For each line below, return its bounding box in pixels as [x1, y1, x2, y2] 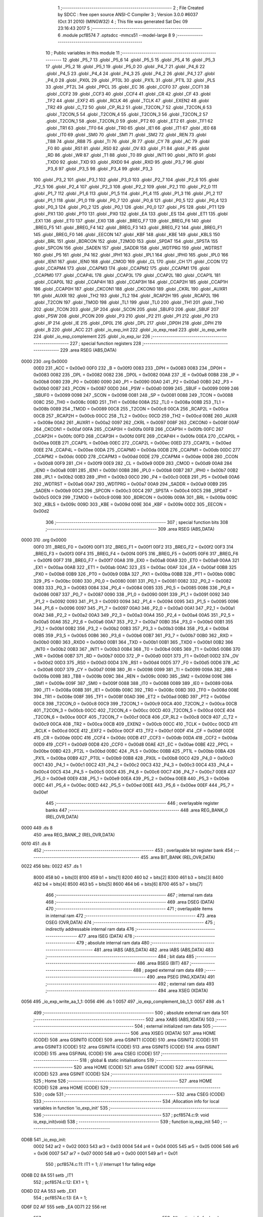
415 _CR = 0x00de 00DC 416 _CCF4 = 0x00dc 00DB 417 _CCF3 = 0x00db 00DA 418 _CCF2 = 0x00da [33, 735, 238, 740]
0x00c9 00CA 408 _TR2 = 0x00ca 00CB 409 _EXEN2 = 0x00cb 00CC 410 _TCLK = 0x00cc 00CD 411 [33, 721, 238, 727]
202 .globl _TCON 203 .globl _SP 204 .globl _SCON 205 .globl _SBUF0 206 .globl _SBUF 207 [33, 306, 219, 312]
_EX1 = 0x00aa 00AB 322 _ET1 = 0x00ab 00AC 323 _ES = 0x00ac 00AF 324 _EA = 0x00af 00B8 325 [33, 564, 237, 570]
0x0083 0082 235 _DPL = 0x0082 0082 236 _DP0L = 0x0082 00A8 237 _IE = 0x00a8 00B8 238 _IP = [33, 372, 240, 378]
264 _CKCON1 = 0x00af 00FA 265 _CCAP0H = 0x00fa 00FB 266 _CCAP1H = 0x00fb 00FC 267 [33, 426, 224, 432]
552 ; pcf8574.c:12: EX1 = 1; [33, 1179, 89, 1185]
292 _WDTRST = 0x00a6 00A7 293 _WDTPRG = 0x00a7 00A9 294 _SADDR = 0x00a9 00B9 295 [33, 481, 227, 487]
